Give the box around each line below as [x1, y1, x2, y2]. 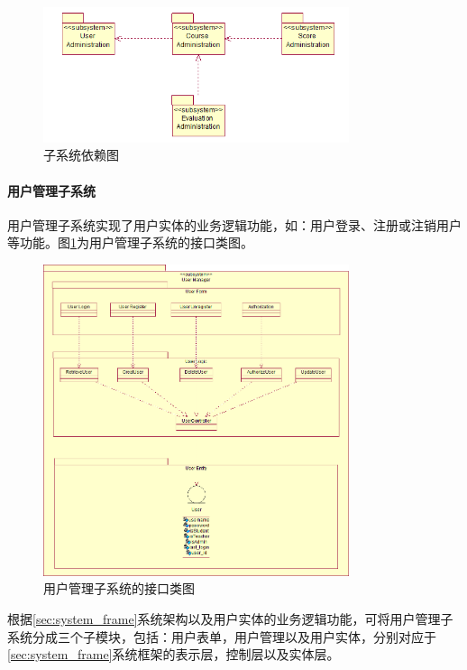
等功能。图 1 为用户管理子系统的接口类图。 [7, 233, 253, 252]
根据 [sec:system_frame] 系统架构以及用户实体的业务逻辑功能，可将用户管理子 [7, 609, 453, 628]
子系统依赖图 [43, 145, 119, 164]
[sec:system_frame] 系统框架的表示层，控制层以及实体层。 [7, 645, 340, 664]
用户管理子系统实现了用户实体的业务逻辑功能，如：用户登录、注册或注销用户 [7, 215, 462, 234]
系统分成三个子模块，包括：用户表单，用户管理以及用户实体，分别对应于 [7, 627, 436, 646]
